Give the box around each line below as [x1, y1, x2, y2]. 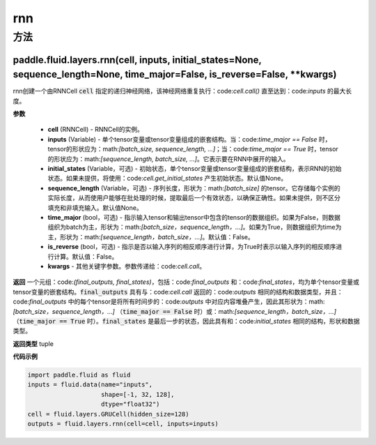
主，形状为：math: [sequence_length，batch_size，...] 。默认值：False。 [47, 232, 254, 241]
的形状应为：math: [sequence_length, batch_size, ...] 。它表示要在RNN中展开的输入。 [47, 154, 290, 163]
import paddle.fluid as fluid [27, 371, 131, 379]
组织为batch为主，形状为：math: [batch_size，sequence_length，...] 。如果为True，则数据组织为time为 [47, 223, 342, 232]
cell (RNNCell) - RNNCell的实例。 [47, 126, 144, 134]
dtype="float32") [101, 400, 160, 408]
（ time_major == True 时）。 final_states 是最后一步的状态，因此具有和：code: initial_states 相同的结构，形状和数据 [13, 317, 360, 325]
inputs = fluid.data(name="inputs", [27, 381, 153, 389]
